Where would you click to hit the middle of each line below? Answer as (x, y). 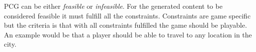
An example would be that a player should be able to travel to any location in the (128, 34)
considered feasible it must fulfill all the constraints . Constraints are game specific (127, 15)
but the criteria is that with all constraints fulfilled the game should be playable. (126, 25)
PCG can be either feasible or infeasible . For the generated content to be (113, 6)
